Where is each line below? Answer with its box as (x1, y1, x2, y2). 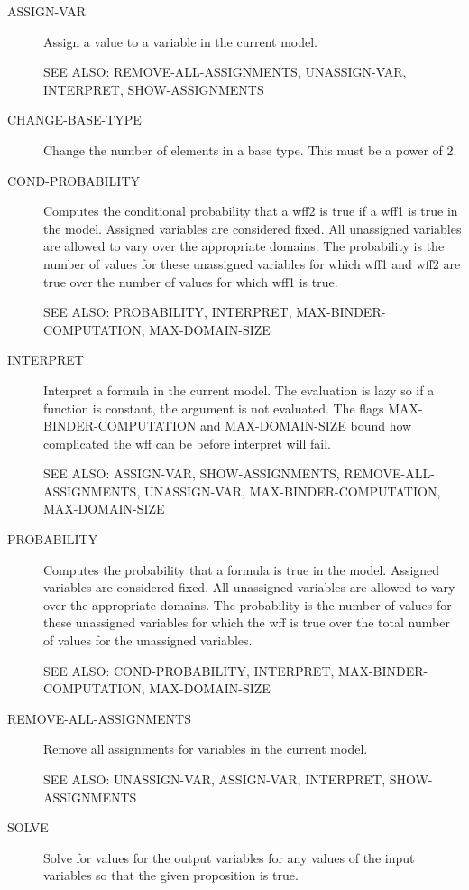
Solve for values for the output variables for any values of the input (43, 848, 415, 867)
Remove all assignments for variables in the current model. (43, 739, 368, 758)
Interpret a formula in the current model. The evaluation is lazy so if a (43, 380, 435, 399)
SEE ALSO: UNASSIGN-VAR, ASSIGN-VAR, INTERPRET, (43, 770, 386, 788)
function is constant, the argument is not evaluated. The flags (43, 398, 384, 417)
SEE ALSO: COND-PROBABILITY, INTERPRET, (43, 661, 335, 680)
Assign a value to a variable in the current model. (43, 32, 317, 51)
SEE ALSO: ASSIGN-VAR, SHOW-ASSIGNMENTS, (43, 464, 340, 483)
